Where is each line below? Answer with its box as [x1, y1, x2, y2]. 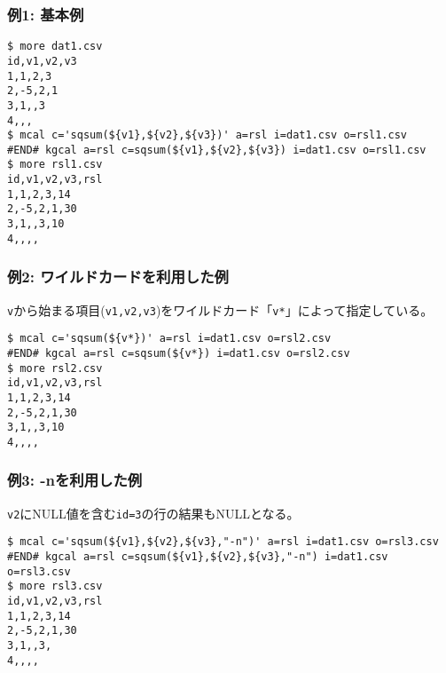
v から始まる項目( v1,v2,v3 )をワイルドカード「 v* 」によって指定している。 [7, 300, 434, 319]
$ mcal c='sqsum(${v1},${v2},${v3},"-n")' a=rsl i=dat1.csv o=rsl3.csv [7, 535, 439, 549]
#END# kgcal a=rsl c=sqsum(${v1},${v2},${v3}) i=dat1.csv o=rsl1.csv [7, 143, 426, 156]
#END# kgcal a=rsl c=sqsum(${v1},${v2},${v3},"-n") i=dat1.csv [7, 550, 388, 564]
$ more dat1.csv [7, 40, 103, 53]
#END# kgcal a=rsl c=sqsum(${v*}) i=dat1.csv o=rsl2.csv [7, 346, 350, 360]
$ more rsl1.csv [7, 158, 103, 171]
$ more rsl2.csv [7, 361, 103, 375]
